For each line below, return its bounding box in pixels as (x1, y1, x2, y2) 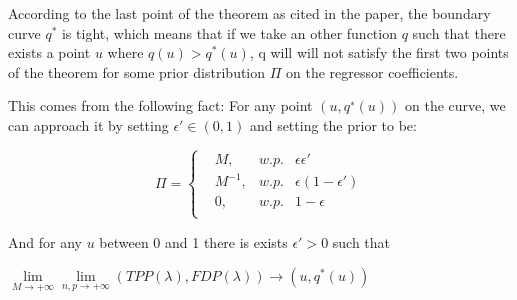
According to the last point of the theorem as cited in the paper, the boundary (8, 3, 491, 23)
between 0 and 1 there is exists (99, 231, 288, 252)
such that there (412, 22, 506, 43)
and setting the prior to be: (249, 114, 417, 135)
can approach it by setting (8, 114, 169, 135)
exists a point (8, 42, 91, 63)
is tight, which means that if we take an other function (61, 22, 397, 43)
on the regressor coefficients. (286, 61, 459, 82)
